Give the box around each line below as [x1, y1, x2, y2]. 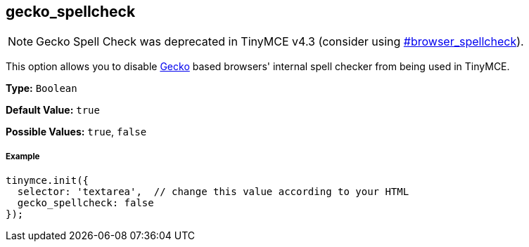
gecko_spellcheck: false [17, 197, 154, 209]
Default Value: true [6, 104, 100, 116]
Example [6, 151, 40, 161]
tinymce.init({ [6, 175, 89, 187]
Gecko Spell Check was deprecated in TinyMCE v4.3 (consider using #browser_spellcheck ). [36, 34, 524, 49]
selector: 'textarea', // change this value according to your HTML [17, 186, 409, 198]
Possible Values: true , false [6, 126, 147, 138]
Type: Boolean [6, 82, 77, 95]
